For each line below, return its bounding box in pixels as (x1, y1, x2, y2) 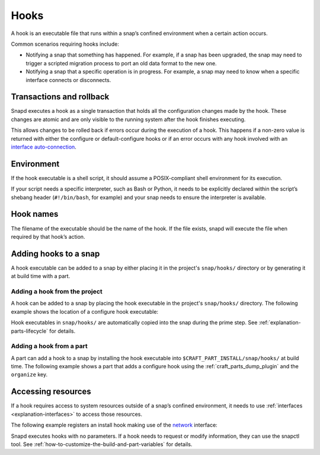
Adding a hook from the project (11, 287, 103, 296)
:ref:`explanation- (258, 319, 302, 326)
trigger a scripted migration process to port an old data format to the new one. (25, 59, 217, 67)
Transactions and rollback (11, 92, 110, 102)
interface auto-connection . (11, 143, 76, 150)
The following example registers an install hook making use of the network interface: (11, 422, 217, 429)
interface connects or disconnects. (25, 76, 111, 83)
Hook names (11, 209, 59, 219)
